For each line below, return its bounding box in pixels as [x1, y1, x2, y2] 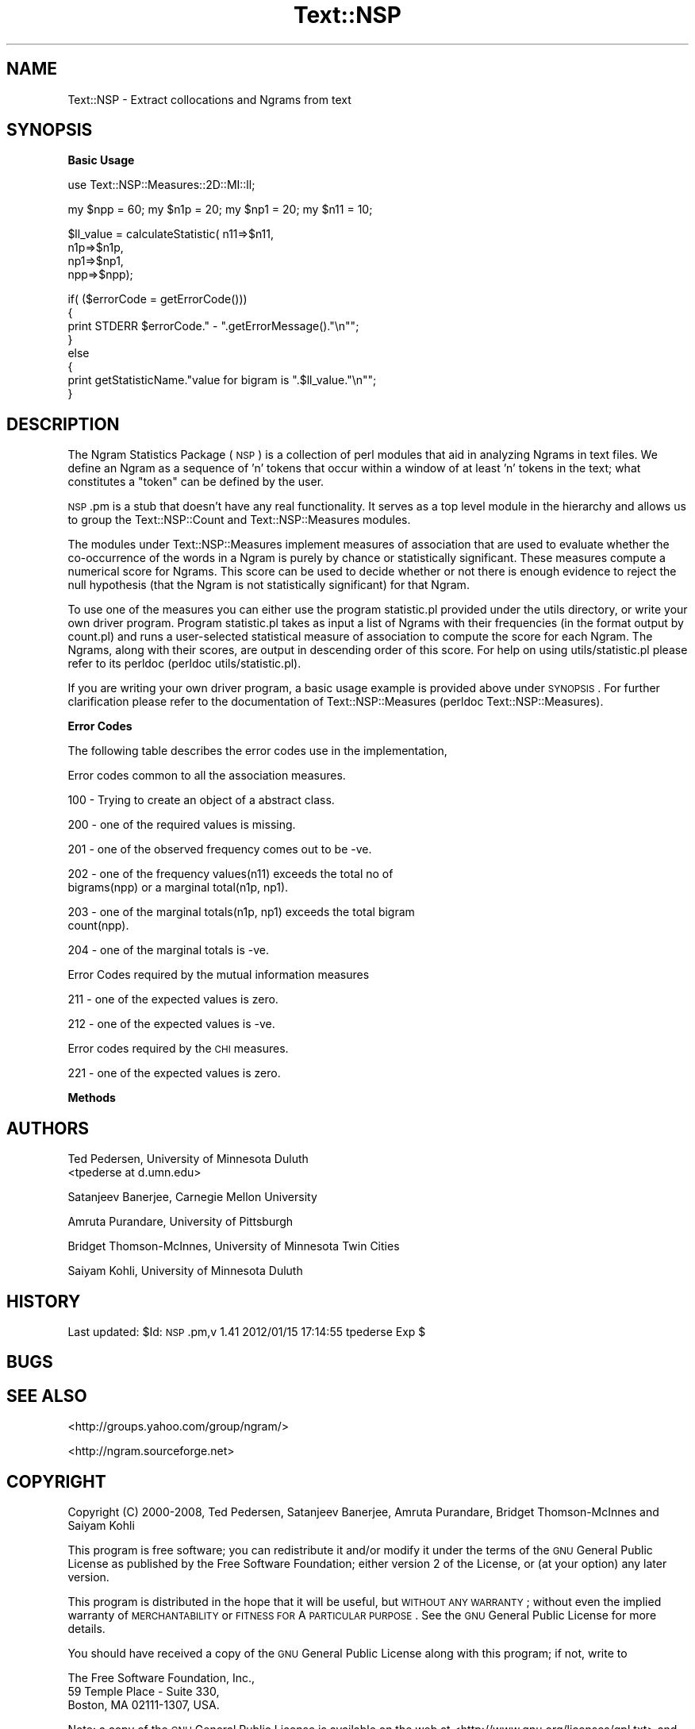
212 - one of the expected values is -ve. [67, 1017, 275, 1031]
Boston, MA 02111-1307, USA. [67, 1698, 220, 1712]
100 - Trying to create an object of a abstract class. [67, 793, 335, 807]
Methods [67, 1091, 116, 1105]
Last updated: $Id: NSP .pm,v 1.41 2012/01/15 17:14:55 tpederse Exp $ [67, 1324, 426, 1338]
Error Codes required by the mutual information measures [67, 968, 370, 982]
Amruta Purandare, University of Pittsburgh [67, 1215, 294, 1229]
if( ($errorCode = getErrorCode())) [67, 292, 248, 306]
